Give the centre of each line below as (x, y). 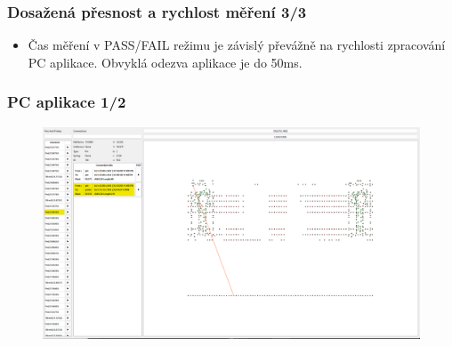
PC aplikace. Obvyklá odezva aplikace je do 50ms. (165, 62)
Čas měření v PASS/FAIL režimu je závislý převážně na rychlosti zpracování (237, 45)
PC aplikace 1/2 (67, 102)
